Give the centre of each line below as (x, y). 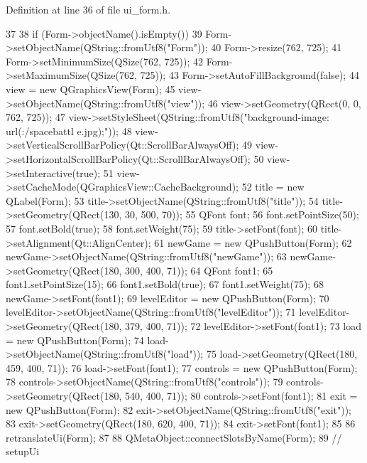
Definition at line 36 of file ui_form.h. (88, 9)
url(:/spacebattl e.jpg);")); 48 (69, 131)
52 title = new (273, 187)
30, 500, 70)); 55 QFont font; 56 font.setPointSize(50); (242, 214)
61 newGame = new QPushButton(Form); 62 (253, 242)
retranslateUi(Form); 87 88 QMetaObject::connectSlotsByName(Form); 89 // (174, 437)
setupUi (23, 451)
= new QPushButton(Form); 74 (75, 340)
